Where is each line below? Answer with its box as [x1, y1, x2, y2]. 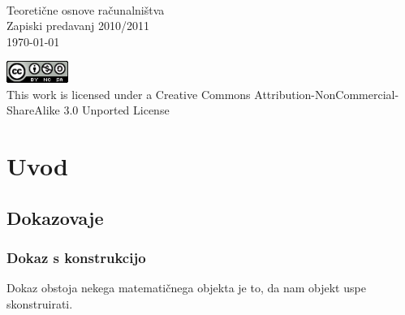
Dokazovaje [6, 205, 104, 230]
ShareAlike [6, 101, 60, 119]
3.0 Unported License [63, 101, 170, 119]
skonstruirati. [6, 295, 73, 312]
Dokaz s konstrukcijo [6, 247, 146, 267]
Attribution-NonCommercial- [254, 85, 399, 102]
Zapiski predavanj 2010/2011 [6, 17, 149, 34]
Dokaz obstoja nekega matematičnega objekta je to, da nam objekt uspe [6, 279, 366, 296]
